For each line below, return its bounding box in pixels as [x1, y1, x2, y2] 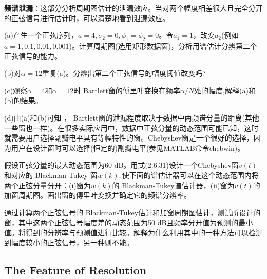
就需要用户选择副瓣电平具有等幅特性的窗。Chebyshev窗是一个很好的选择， [4, 132, 254, 143]
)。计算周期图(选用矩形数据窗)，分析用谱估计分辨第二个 [69, 40, 257, 51]
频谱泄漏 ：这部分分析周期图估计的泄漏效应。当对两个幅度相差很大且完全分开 [4, 3, 263, 13]
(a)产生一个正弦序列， [4, 30, 78, 41]
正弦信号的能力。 [4, 50, 62, 61]
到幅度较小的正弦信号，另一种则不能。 [4, 237, 133, 248]
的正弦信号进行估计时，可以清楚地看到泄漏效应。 [4, 12, 169, 23]
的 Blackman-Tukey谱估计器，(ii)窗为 [112, 180, 235, 190]
